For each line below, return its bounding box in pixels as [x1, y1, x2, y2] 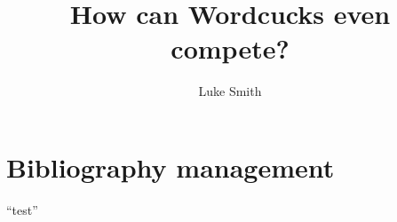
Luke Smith [198, 82, 262, 100]
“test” [6, 200, 38, 218]
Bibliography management [6, 148, 335, 185]
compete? [171, 30, 290, 67]
